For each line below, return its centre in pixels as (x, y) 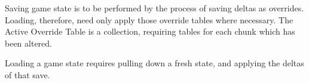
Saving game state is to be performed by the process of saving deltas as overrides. (154, 8)
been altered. (28, 43)
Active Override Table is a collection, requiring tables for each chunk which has (150, 31)
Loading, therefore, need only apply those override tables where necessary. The (149, 19)
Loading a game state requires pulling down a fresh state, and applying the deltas (154, 63)
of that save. (27, 74)
